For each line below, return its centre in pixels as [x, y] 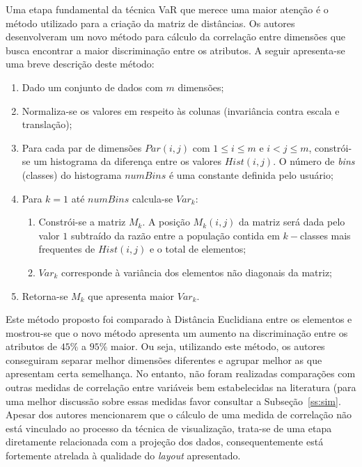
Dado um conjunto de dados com [92, 87]
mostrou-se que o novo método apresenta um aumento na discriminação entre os [177, 332]
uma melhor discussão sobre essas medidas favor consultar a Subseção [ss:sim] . [173, 401]
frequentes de [67, 249]
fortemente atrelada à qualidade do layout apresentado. [123, 456]
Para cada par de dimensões [82, 147]
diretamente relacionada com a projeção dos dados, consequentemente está [165, 442]
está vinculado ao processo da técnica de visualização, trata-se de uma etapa [169, 428]
